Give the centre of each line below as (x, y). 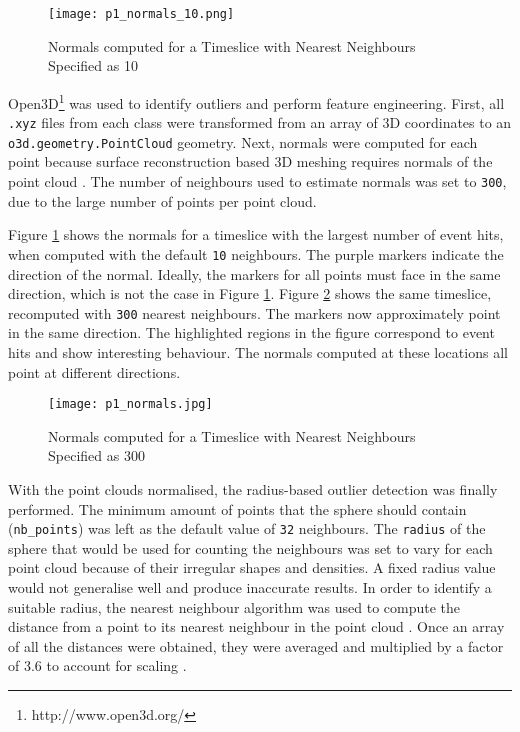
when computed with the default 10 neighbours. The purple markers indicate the (256, 253)
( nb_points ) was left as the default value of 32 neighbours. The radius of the (247, 528)
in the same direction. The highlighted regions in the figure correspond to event (251, 332)
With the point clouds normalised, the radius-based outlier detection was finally (253, 488)
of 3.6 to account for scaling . (97, 665)
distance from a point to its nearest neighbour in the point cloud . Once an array (256, 626)
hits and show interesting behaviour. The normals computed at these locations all (258, 351)
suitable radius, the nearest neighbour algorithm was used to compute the (234, 606)
